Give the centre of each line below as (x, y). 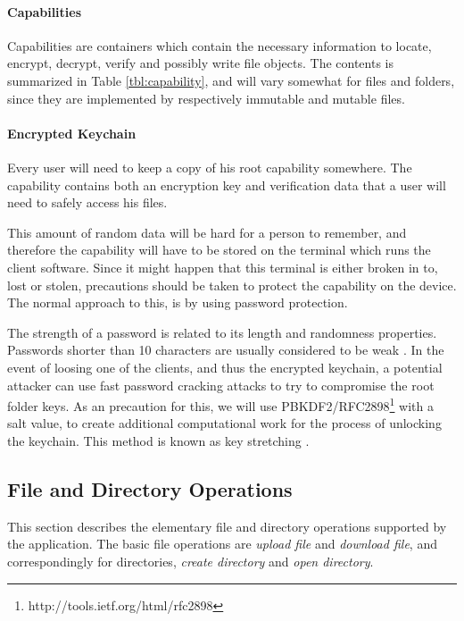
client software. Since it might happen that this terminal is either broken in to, (223, 267)
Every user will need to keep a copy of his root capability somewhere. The (210, 167)
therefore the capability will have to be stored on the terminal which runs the (219, 250)
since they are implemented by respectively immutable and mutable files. (206, 98)
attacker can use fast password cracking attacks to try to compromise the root (221, 385)
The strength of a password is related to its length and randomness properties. (222, 332)
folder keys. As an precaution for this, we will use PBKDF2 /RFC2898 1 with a (221, 404)
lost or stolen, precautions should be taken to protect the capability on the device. (232, 285)
